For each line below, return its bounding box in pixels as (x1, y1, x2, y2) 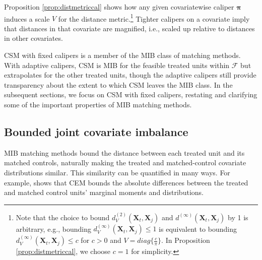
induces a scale (4, 13, 50, 24)
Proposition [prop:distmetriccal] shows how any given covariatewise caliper (4, 2, 234, 12)
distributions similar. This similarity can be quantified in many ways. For (4, 167, 230, 177)
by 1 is (228, 212, 248, 222)
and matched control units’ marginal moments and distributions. (4, 187, 204, 198)
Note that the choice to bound (16, 212, 110, 222)
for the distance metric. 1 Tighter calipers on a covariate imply (58, 12, 250, 24)
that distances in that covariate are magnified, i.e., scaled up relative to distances (4, 23, 255, 33)
